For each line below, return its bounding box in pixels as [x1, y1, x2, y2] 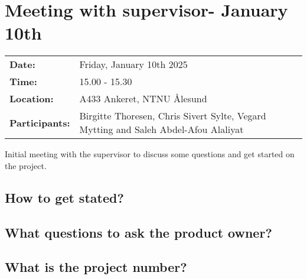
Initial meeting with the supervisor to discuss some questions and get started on [5, 148, 295, 160]
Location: [9, 92, 54, 106]
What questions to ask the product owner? [5, 223, 272, 241]
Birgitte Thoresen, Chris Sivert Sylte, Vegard [79, 109, 266, 123]
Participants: [9, 115, 70, 129]
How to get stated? [5, 188, 124, 206]
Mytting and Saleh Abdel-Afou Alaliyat [79, 122, 244, 137]
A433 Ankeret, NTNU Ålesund [79, 92, 207, 106]
